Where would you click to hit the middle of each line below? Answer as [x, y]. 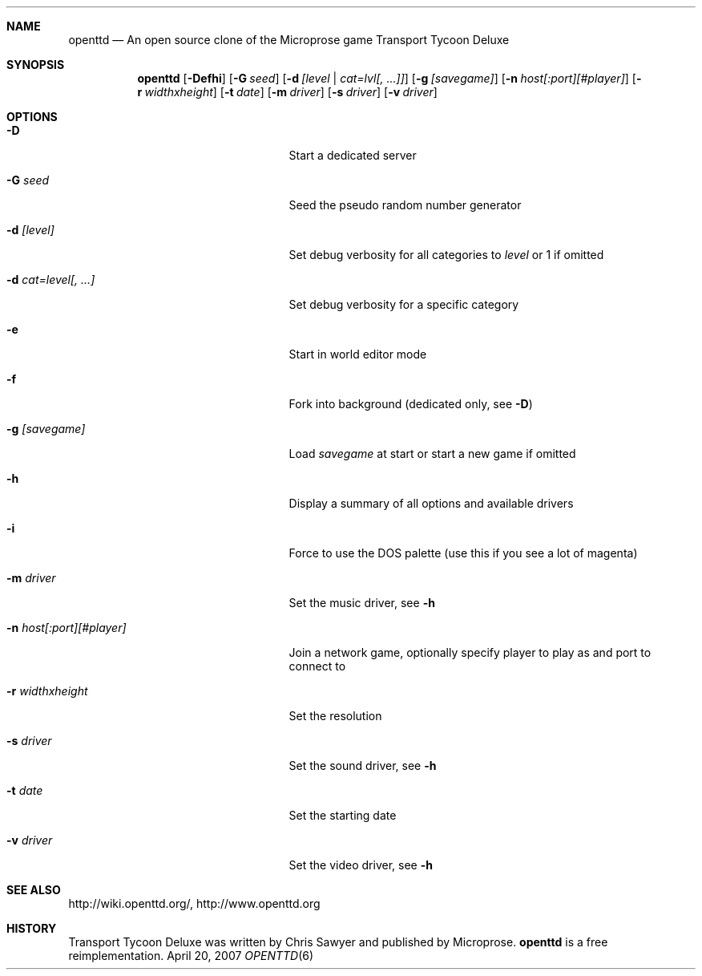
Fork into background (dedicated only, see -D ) [411, 404]
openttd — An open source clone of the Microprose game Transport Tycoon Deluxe [289, 40]
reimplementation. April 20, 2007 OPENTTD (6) [191, 956]
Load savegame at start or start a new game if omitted [432, 454]
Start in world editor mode [358, 354]
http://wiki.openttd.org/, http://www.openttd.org [194, 903]
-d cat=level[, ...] [51, 279]
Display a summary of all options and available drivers [431, 503]
